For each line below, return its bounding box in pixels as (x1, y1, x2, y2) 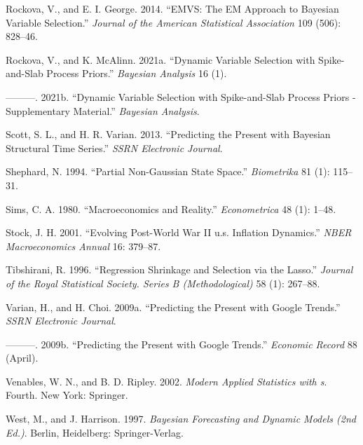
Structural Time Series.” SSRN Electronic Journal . (6, 140, 223, 155)
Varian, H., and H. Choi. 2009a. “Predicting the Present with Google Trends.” (6, 299, 341, 314)
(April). (6, 350, 39, 365)
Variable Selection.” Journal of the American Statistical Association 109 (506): (6, 15, 341, 29)
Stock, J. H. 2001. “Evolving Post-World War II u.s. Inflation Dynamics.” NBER (6, 225, 352, 240)
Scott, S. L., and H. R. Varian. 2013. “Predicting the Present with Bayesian (6, 127, 331, 142)
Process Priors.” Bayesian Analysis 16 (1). (46, 66, 227, 81)
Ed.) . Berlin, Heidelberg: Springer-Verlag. (6, 425, 184, 439)
